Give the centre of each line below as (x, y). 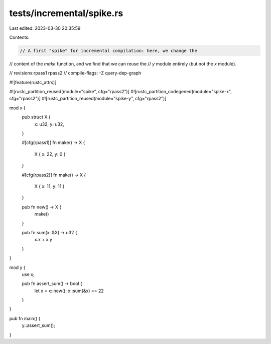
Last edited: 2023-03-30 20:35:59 (45, 28)
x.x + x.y (43, 240)
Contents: (19, 37)
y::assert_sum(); (38, 325)
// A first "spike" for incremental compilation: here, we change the (109, 51)
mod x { (17, 108)
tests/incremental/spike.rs (66, 13)
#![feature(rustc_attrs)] (33, 82)
